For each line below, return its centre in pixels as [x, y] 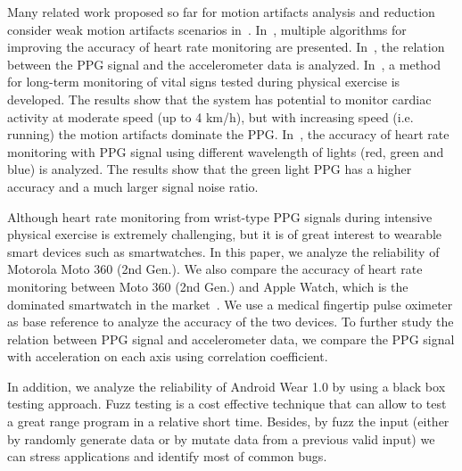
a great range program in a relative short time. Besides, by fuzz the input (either [228, 421]
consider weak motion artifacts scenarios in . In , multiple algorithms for [207, 29]
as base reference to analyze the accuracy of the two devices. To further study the [231, 322]
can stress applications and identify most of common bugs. [167, 456]
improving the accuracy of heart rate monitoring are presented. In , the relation [226, 47]
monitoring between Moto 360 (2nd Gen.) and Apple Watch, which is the [208, 286]
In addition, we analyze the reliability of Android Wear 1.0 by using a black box [227, 386]
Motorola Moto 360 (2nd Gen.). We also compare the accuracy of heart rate [215, 269]
